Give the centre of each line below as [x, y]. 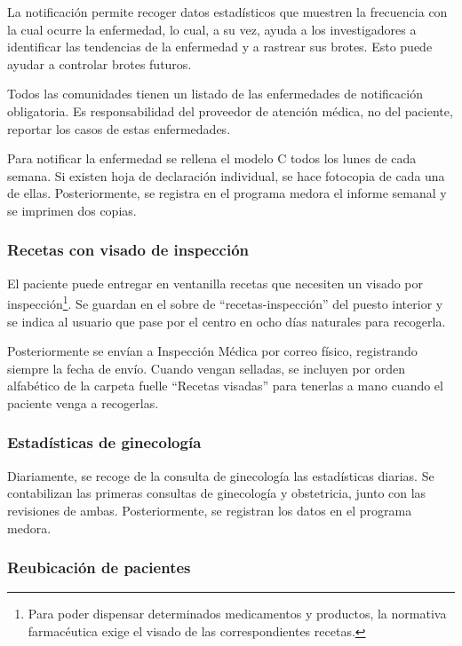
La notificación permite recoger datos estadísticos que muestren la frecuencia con [227, 12]
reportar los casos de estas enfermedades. [119, 128]
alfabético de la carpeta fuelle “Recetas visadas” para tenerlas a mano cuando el [225, 386]
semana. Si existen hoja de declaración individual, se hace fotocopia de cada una [226, 175]
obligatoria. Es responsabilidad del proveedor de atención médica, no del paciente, [230, 110]
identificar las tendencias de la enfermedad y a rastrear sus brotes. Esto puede [220, 47]
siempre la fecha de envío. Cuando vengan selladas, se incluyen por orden [207, 368]
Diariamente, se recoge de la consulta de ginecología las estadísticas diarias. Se [221, 475]
